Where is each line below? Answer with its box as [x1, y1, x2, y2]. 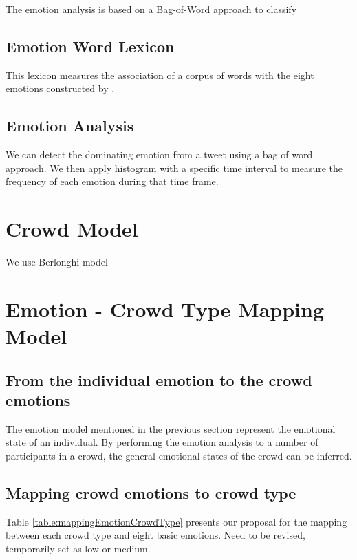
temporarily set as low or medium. [6, 541, 151, 556]
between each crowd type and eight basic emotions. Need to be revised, [6, 528, 305, 542]
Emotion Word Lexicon [6, 35, 175, 56]
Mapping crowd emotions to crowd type [6, 482, 296, 504]
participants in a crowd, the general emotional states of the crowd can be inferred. [6, 449, 352, 463]
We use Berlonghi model [6, 255, 108, 269]
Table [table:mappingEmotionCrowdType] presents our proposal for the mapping [6, 514, 347, 528]
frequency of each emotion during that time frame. [6, 174, 219, 189]
